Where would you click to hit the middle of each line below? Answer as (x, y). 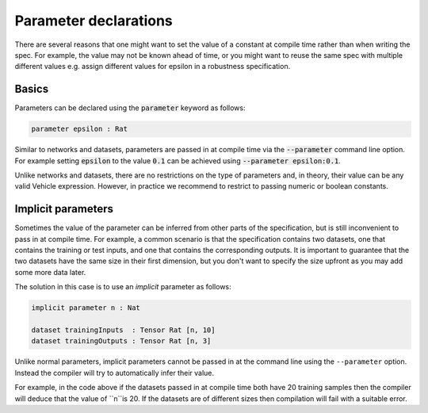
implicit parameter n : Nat (86, 308)
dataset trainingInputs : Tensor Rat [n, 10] (123, 330)
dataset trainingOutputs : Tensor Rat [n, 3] (121, 341)
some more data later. (50, 272)
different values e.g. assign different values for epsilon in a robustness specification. (153, 67)
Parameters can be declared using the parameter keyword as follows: (130, 108)
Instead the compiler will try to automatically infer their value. (114, 373)
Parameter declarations (94, 21)
